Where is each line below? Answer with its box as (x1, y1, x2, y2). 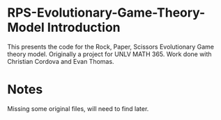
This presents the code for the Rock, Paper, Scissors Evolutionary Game (7, 42, 215, 51)
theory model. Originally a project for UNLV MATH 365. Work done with (7, 50, 212, 58)
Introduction (47, 19, 121, 35)
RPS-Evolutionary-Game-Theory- (7, 5, 206, 21)
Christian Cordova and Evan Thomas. (7, 57, 114, 65)
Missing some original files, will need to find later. (7, 104, 149, 112)
